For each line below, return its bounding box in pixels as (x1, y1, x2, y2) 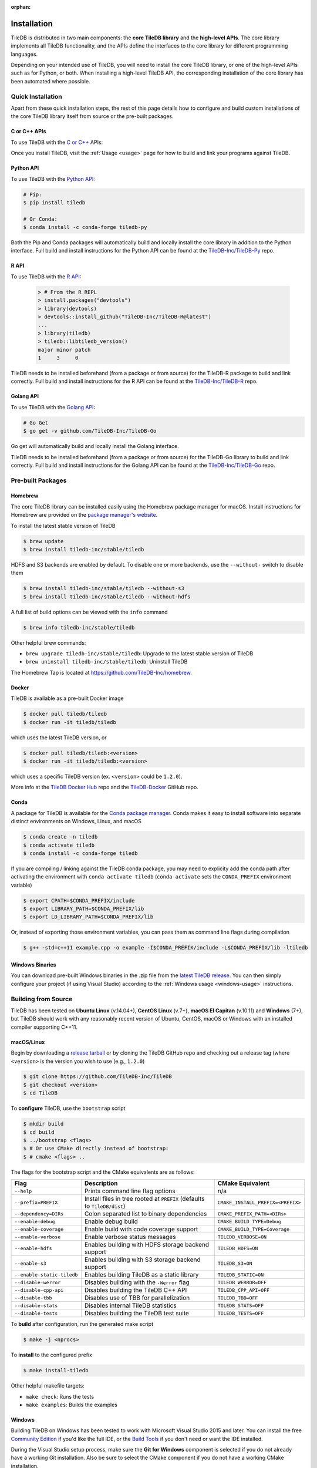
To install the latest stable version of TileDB (11, 522, 116, 529)
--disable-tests (14, 1310, 58, 1317)
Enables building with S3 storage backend (84, 1255, 201, 1264)
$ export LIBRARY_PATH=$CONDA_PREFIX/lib (23, 905, 144, 913)
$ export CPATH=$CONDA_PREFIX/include (23, 897, 135, 904)
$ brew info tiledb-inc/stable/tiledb (23, 624, 135, 631)
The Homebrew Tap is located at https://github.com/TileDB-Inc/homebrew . (11, 669, 192, 676)
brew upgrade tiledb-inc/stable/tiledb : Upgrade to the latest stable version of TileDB (25, 650, 254, 657)
